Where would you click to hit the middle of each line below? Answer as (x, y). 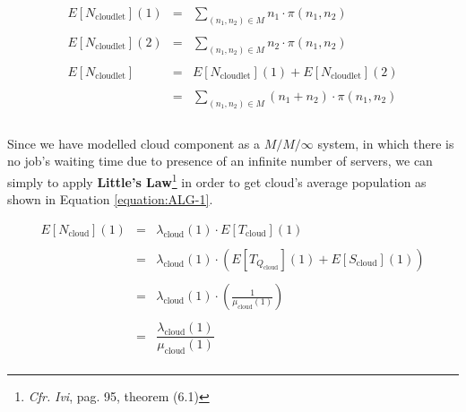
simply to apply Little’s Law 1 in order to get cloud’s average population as (217, 180)
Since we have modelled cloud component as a (134, 143)
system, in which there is (386, 143)
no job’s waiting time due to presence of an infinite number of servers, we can (220, 161)
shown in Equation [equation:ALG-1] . (110, 199)
